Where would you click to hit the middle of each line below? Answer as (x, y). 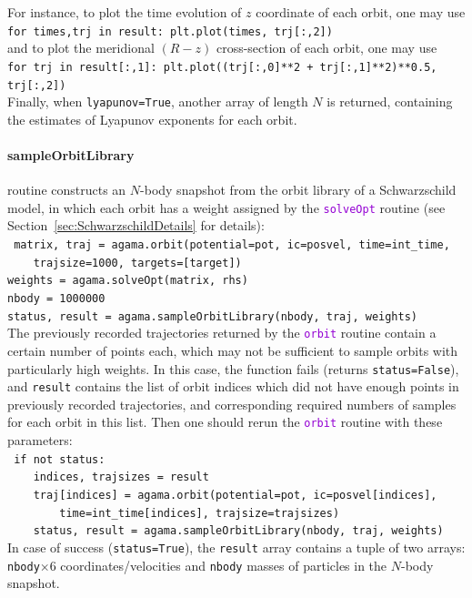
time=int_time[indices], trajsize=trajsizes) (200, 513)
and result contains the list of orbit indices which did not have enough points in (233, 386)
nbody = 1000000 (56, 299)
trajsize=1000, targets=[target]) (137, 263)
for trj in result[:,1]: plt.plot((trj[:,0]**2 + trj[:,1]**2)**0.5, (222, 67)
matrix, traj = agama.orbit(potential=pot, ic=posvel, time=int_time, (232, 245)
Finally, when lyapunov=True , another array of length (158, 101)
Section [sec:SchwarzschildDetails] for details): (136, 225)
